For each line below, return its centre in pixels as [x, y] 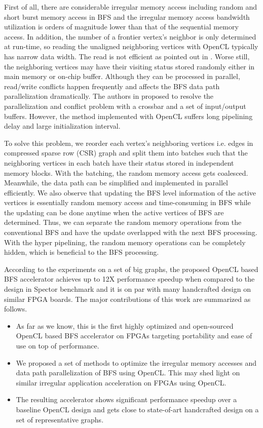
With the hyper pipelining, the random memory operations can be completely [125, 242]
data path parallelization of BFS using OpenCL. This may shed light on [128, 373]
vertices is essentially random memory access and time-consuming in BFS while [127, 202]
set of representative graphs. [60, 419]
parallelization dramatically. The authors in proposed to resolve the [109, 96]
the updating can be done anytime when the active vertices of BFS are [114, 212]
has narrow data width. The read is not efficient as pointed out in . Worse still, [127, 56]
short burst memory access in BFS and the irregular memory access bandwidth [127, 16]
